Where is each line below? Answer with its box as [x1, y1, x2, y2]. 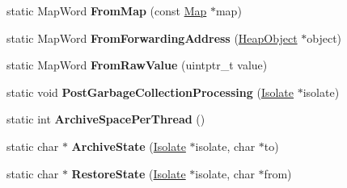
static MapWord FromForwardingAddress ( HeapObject [6, 29, 298, 46]
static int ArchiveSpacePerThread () [6, 111, 205, 127]
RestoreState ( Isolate [71, 165, 186, 182]
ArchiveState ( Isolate [71, 137, 186, 154]
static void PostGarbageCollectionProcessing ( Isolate [6, 83, 294, 100]
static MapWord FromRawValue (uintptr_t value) [6, 56, 268, 73]
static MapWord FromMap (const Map [6, 2, 207, 19]
